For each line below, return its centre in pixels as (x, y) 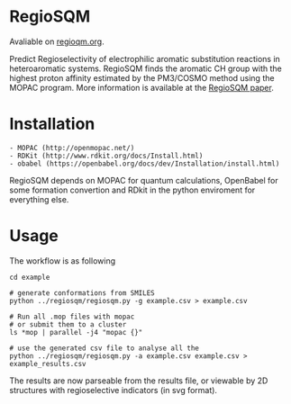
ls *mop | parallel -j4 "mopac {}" (76, 332)
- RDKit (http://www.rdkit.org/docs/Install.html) (106, 156)
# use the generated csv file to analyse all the (105, 348)
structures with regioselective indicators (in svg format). (114, 390)
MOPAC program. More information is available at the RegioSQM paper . (142, 87)
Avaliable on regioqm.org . (57, 41)
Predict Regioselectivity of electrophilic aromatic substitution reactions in (145, 58)
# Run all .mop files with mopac (72, 317)
